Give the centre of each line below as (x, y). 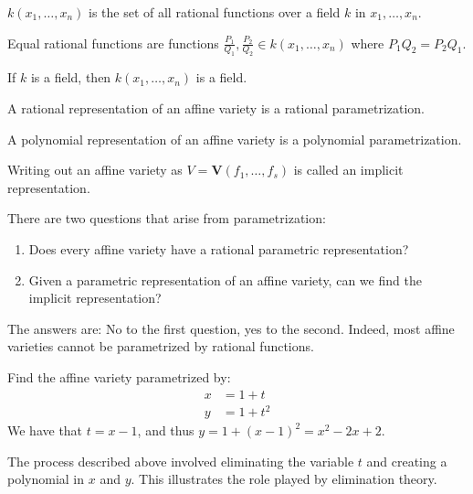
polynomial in (46, 479)
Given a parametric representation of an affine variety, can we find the (225, 279)
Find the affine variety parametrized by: (119, 376)
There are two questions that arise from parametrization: (167, 218)
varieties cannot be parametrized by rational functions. (161, 346)
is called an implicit (348, 170)
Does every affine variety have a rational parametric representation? (219, 248)
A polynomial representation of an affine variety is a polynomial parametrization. (235, 139)
